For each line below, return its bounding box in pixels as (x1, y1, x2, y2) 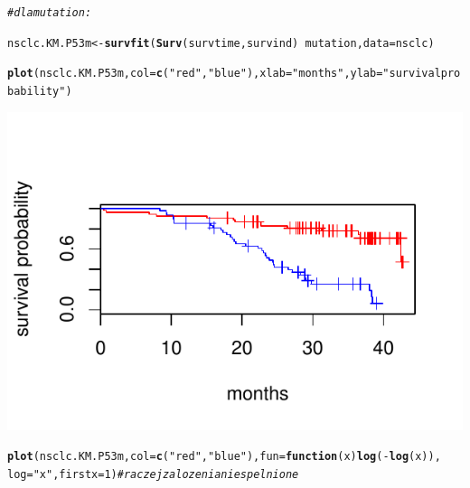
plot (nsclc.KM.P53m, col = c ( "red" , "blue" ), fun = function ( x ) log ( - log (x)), (7, 450, 441, 464)
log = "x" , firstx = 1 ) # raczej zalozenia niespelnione (7, 467, 299, 481)
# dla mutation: (7, 6, 92, 19)
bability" (7, 84, 66, 98)
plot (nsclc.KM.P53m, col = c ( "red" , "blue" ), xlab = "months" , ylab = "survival (7, 67, 441, 80)
